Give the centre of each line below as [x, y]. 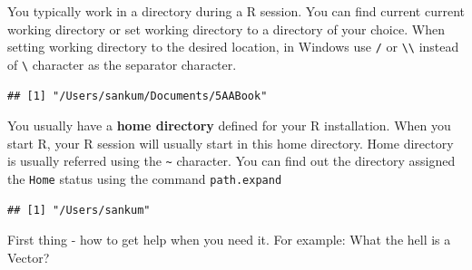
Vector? [29, 257]
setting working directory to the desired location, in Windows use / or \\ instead [233, 47]
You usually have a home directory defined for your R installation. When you [229, 125]
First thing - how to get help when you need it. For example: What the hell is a [229, 240]
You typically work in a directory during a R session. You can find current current [236, 11]
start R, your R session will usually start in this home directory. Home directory [231, 143]
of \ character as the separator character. [122, 64]
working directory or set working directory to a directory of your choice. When [226, 29]
